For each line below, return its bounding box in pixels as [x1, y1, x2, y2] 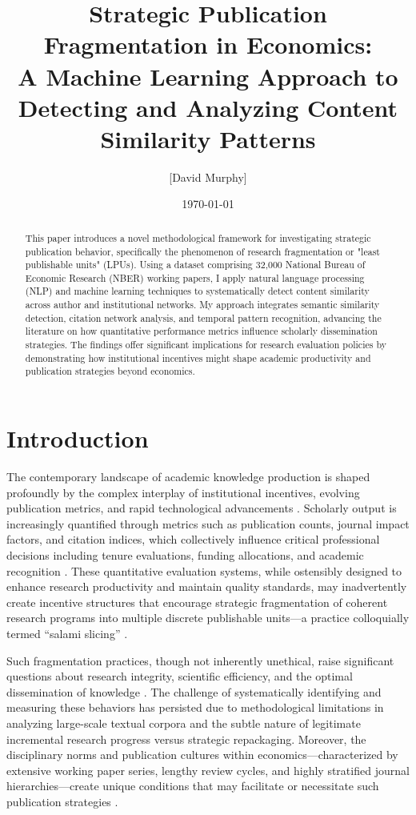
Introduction [6, 422, 149, 455]
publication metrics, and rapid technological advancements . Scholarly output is [6, 500, 397, 516]
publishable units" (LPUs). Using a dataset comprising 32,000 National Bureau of [25, 258, 366, 271]
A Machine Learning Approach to [18, 59, 398, 92]
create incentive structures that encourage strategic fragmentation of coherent [6, 593, 388, 610]
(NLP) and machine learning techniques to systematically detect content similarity [25, 284, 370, 298]
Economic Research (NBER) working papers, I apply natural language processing [25, 271, 365, 284]
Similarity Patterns [100, 122, 316, 155]
